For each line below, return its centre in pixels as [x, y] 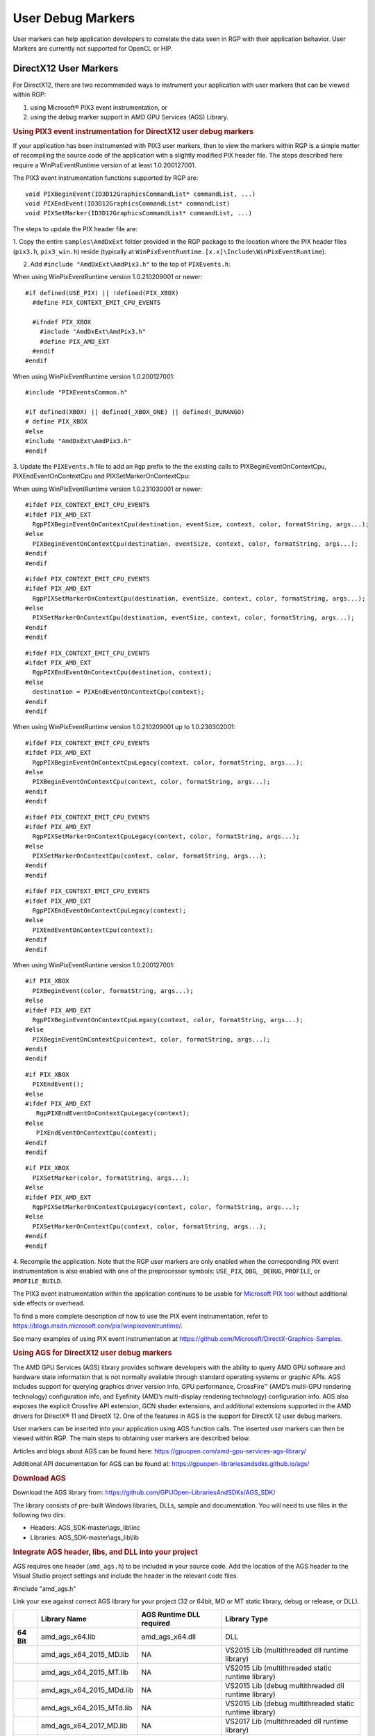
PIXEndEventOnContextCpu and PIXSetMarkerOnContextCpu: [101, 476]
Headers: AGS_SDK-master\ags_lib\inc [85, 1528]
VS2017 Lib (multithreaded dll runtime [287, 1721]
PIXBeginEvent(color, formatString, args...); [113, 991]
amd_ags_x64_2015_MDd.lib [87, 1690]
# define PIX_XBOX [57, 422]
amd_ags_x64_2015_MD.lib [85, 1655]
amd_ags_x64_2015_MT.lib [84, 1672]
